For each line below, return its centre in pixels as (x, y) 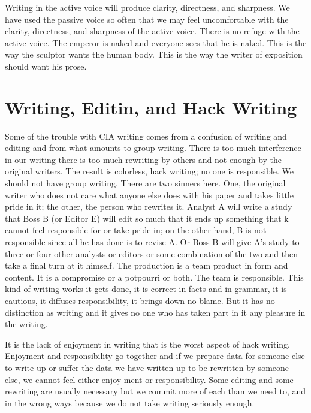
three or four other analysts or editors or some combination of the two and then (152, 253)
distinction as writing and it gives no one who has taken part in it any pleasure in (155, 312)
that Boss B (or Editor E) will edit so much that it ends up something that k (147, 218)
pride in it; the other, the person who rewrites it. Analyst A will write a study (149, 206)
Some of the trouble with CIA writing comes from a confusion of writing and (146, 136)
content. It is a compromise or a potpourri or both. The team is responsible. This (154, 277)
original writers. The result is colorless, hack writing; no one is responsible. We (149, 171)
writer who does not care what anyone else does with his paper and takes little (149, 195)
